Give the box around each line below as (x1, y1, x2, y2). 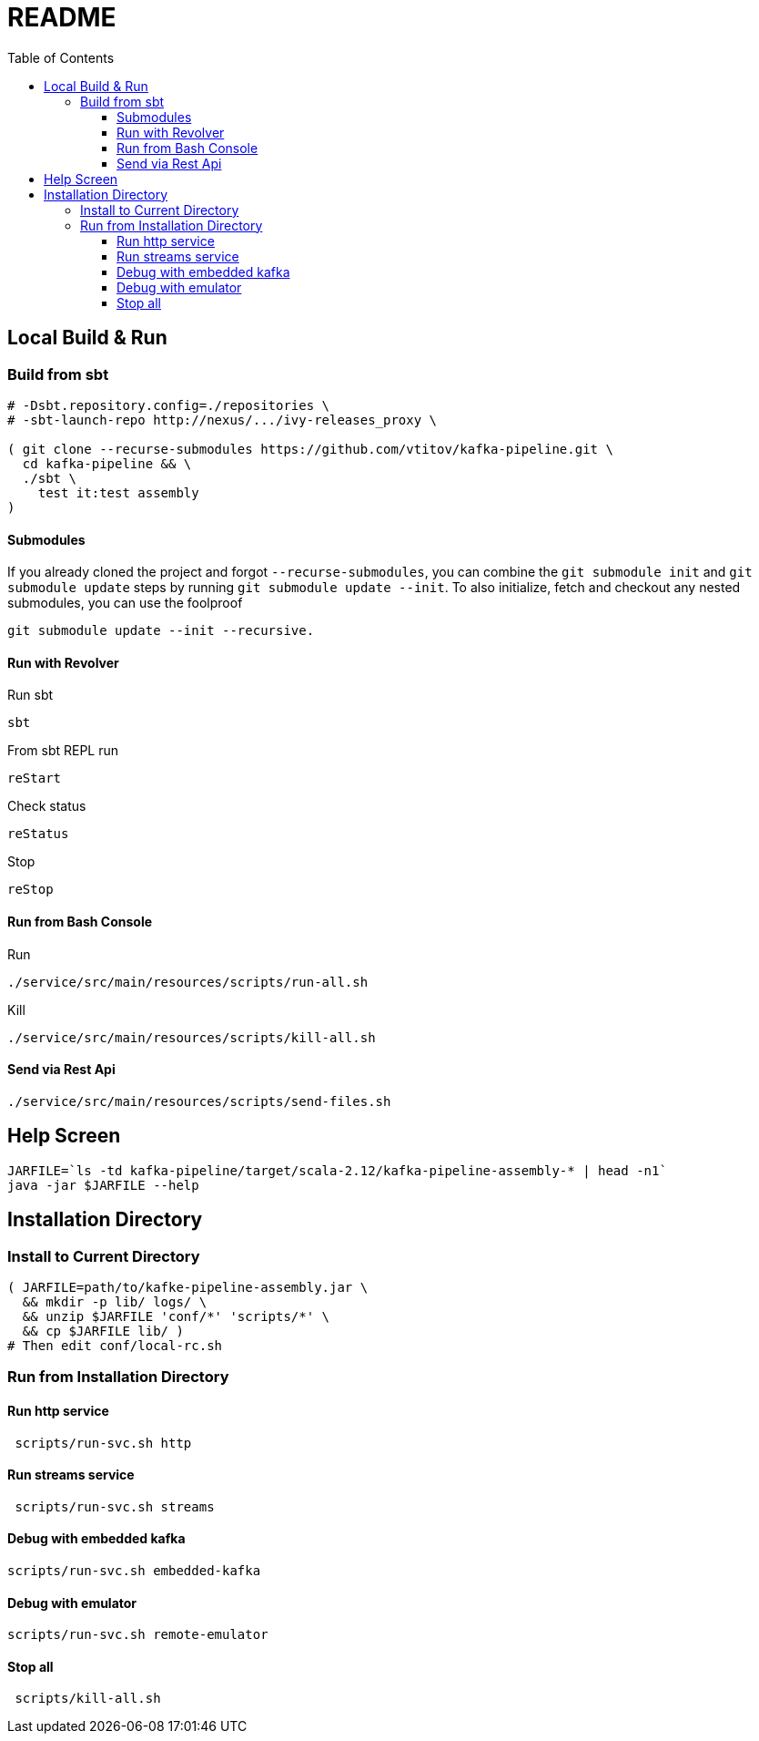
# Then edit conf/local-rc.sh (7, 1337, 223, 1353)
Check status (7, 798, 86, 814)
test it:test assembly (37, 485, 199, 500)
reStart (7, 771, 62, 786)
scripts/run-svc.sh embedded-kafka (7, 1562, 261, 1578)
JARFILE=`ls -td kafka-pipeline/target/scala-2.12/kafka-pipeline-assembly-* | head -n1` (7, 1162, 667, 1178)
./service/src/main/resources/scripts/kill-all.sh (7, 1029, 376, 1045)
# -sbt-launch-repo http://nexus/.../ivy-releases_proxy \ (7, 412, 438, 427)
